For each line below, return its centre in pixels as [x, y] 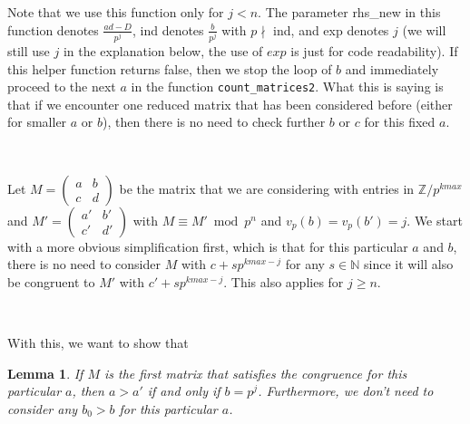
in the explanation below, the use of [163, 50]
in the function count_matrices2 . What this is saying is [287, 87]
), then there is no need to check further [214, 122]
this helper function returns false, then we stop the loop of [170, 68]
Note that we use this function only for [116, 12]
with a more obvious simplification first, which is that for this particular [208, 246]
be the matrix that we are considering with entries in [267, 188]
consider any [43, 408]
